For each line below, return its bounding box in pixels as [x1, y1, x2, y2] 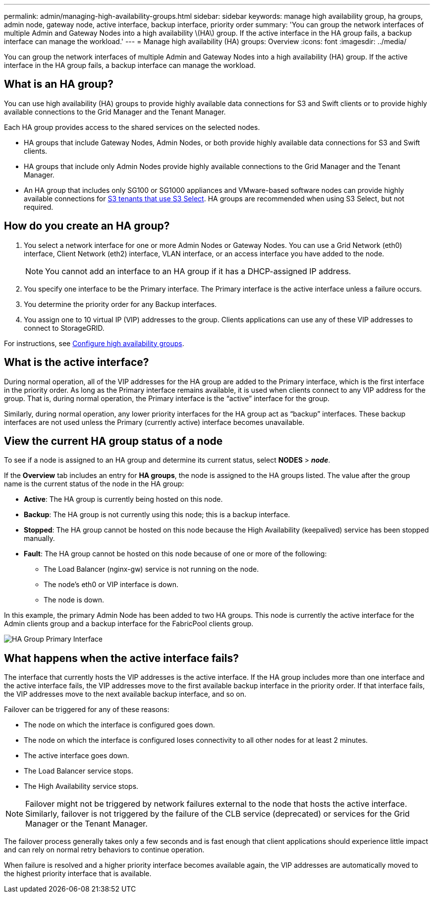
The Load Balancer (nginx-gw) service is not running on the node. [44, 565, 259, 574]
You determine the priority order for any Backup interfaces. [24, 299, 217, 308]
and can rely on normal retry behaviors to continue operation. [4, 845, 205, 854]
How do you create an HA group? [4, 220, 170, 233]
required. [24, 202, 54, 211]
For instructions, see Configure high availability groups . [4, 339, 184, 348]
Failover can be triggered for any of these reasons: [4, 705, 169, 714]
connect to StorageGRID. [24, 323, 105, 332]
